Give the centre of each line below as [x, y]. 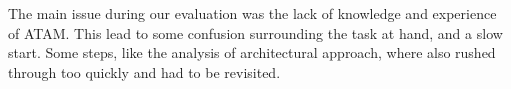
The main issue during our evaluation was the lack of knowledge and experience [252, 13]
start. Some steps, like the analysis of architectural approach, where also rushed [252, 52]
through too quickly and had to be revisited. [144, 71]
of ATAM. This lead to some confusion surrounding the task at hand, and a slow [255, 32]
